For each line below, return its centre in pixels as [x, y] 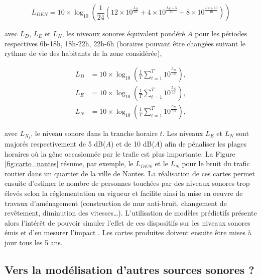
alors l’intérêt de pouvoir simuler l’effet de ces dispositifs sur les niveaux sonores [127, 222]
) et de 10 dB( [133, 143]
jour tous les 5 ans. [34, 242]
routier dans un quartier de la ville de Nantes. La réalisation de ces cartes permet [130, 173]
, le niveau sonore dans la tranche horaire [94, 133]
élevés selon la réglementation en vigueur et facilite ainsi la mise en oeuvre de [124, 193]
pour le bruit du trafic [216, 163]
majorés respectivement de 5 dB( [55, 143]
